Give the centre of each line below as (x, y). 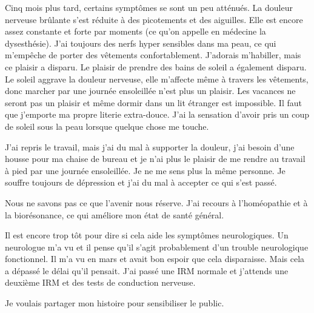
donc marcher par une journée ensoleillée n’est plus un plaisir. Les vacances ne (150, 91)
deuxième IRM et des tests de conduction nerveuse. (100, 282)
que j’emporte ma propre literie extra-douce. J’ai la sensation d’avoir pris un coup (157, 114)
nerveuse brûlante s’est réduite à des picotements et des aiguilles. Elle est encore (154, 19)
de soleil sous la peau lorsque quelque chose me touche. (107, 126)
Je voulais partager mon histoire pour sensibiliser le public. (115, 303)
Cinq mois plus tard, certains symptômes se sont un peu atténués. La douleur (149, 7)
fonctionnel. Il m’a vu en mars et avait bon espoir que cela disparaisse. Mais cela (155, 259)
